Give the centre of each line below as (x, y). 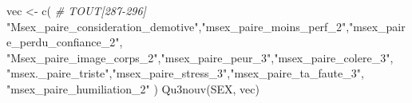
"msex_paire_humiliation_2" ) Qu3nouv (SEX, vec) (133, 88)
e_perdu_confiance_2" (63, 42)
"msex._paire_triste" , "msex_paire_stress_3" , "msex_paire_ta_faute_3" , (185, 73)
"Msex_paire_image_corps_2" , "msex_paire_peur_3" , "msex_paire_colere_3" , (200, 57)
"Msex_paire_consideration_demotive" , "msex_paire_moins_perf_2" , (178, 26)
